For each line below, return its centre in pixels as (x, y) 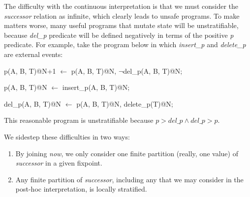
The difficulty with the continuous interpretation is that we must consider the (121, 6)
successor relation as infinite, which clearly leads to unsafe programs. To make (122, 15)
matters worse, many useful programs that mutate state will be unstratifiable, (121, 25)
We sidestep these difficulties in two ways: (67, 136)
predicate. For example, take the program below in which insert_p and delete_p (125, 44)
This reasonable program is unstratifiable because (79, 120)
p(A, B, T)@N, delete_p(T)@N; (125, 103)
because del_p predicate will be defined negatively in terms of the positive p (119, 35)
